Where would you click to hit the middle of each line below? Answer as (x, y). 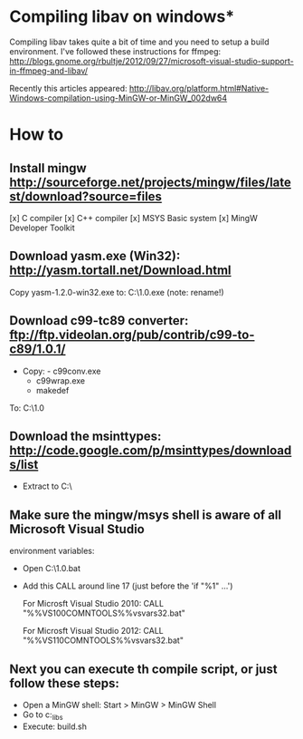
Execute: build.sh (55, 726)
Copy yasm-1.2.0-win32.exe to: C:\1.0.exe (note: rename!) (117, 292)
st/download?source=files (86, 196)
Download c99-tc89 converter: (99, 321)
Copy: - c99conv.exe (62, 371)
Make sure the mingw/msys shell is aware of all (146, 515)
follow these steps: (64, 683)
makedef (52, 390)
